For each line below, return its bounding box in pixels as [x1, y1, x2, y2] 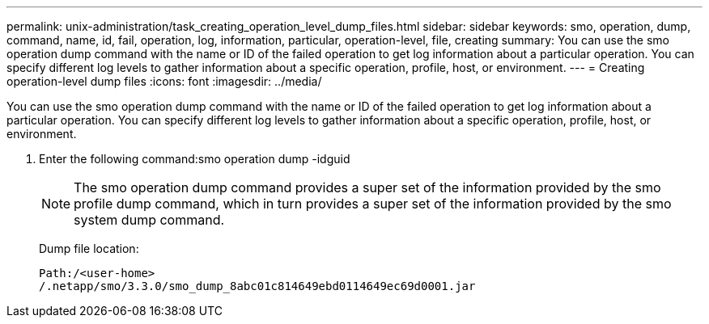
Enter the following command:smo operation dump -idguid [39, 152, 350, 166]
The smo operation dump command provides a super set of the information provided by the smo [74, 179, 661, 196]
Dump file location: [39, 242, 139, 255]
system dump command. [74, 212, 225, 228]
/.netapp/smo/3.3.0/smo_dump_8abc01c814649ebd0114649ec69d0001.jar [39, 280, 476, 292]
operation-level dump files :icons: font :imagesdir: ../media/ [6, 74, 322, 88]
